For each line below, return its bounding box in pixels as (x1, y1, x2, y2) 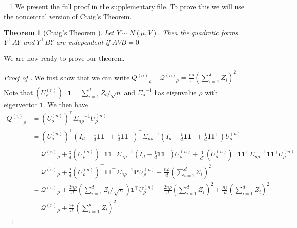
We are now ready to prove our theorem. (4, 53, 125, 63)
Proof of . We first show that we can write (4, 72, 130, 82)
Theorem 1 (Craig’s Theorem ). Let (4, 27, 114, 38)
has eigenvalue (154, 87, 197, 97)
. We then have (43, 99, 88, 109)
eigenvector (4, 99, 37, 109)
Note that (4, 87, 33, 97)
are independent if (56, 37, 110, 47)
